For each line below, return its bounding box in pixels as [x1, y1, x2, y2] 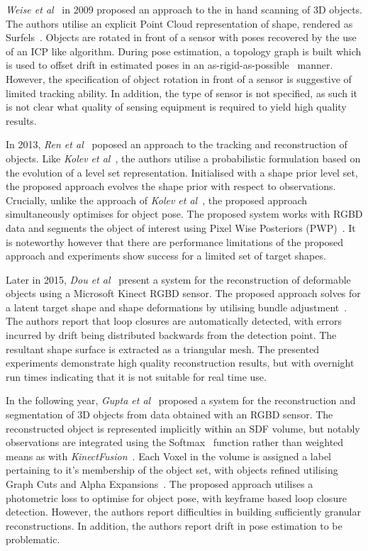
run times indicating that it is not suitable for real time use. [6, 369, 267, 384]
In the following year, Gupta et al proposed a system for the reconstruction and [6, 393, 356, 408]
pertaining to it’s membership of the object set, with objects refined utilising [6, 462, 338, 477]
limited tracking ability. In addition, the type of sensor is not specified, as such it [6, 85, 358, 100]
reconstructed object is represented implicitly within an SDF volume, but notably [6, 421, 360, 435]
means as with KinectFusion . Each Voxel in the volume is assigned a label [6, 448, 331, 463]
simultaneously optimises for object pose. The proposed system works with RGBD [6, 206, 363, 221]
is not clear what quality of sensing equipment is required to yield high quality [6, 99, 347, 114]
